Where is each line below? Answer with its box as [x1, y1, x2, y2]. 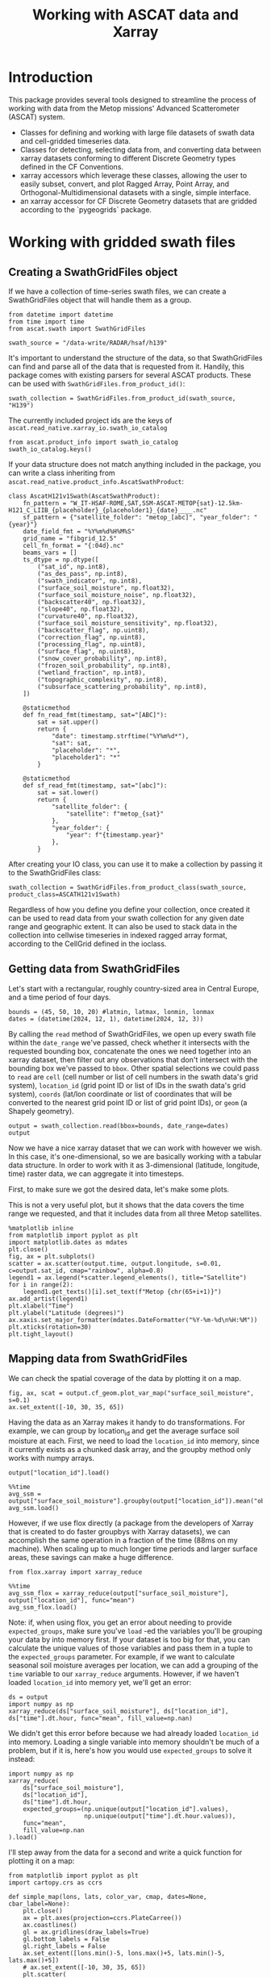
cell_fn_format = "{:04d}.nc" [23, 541, 125, 549]
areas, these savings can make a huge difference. [8, 1553, 174, 1563]
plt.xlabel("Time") [8, 1301, 74, 1310]
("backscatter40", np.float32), [37, 598, 147, 606]
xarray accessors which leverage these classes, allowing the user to [19, 170, 248, 180]
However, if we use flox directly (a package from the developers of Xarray [8, 1518, 254, 1528]
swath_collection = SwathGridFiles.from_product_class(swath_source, [8, 883, 248, 891]
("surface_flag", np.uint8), [37, 647, 135, 655]
